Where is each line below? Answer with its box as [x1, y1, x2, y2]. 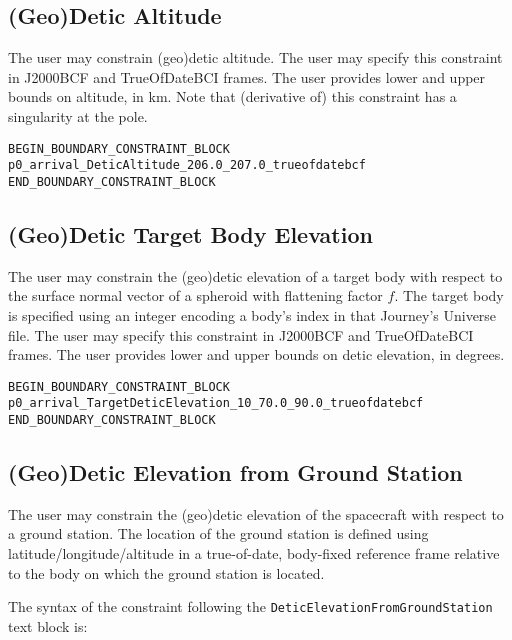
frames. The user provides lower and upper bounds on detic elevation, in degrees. [8, 344, 505, 365]
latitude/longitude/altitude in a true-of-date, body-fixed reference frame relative [8, 543, 500, 564]
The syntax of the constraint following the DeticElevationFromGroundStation [8, 596, 493, 617]
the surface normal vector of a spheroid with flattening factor [8, 285, 383, 306]
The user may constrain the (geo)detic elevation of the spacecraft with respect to [8, 503, 504, 524]
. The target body [394, 285, 504, 306]
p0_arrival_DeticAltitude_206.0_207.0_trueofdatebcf [8, 158, 366, 173]
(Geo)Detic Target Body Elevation [8, 218, 373, 249]
